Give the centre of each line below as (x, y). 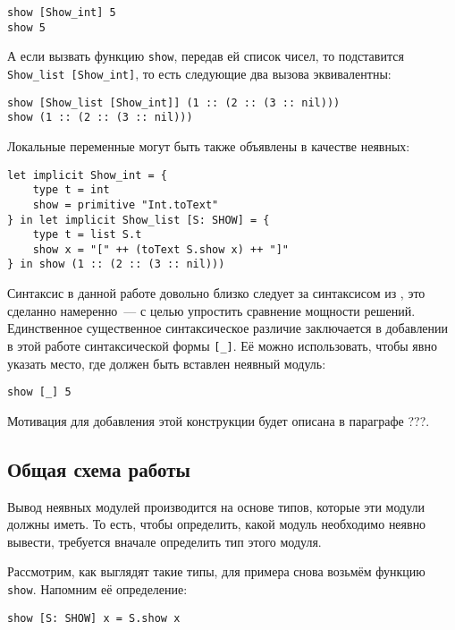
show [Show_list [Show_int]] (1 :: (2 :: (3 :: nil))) (174, 102)
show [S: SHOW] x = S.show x (94, 618)
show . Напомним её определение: (97, 588)
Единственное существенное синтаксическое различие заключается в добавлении (228, 328)
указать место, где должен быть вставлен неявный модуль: (167, 363)
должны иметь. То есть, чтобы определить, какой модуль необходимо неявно (217, 524)
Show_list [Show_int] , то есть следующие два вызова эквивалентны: (199, 73)
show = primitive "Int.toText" (126, 204)
